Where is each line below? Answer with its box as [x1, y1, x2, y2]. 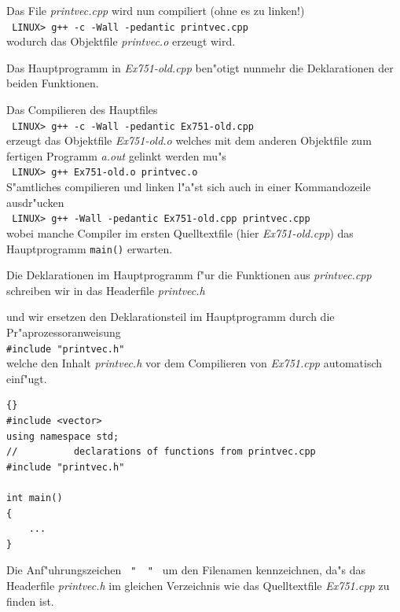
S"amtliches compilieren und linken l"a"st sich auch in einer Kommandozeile [6, 179, 371, 195]
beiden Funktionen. [6, 75, 99, 91]
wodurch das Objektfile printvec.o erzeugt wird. [6, 33, 236, 50]
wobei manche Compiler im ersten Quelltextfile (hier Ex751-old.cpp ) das [6, 224, 354, 241]
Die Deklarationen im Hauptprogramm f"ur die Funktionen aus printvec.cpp [6, 267, 372, 283]
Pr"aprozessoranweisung [6, 324, 121, 340]
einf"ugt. [6, 370, 47, 386]
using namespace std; [6, 430, 119, 442]
